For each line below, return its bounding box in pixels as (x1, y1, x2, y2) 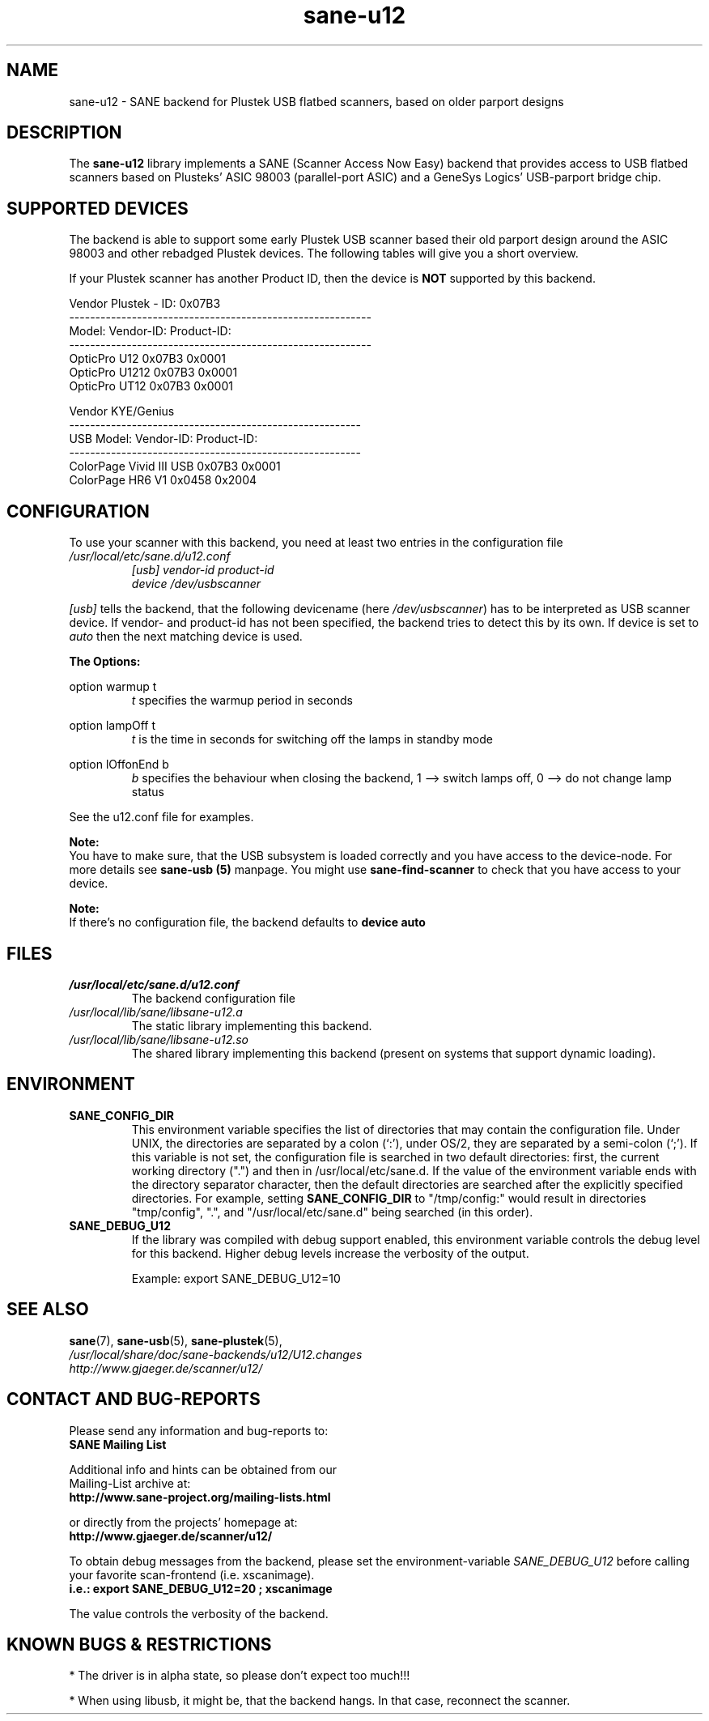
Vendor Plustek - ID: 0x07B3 (69, 296, 221, 311)
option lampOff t (69, 718, 156, 733)
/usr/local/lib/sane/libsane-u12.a (69, 1004, 243, 1019)
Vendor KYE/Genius (69, 404, 175, 419)
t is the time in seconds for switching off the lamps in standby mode (131, 732, 493, 747)
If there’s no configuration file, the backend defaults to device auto (69, 915, 426, 930)
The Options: (69, 654, 141, 669)
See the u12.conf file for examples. (69, 810, 254, 824)
